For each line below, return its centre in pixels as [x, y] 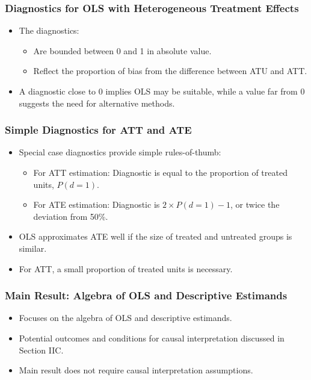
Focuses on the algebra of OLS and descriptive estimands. [125, 318]
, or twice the [255, 204]
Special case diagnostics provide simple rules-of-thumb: [120, 152]
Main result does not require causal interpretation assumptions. [136, 370]
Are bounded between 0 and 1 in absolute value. [122, 50]
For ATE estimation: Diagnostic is [97, 204]
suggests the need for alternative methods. [97, 103]
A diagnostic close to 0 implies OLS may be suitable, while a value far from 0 [162, 91]
